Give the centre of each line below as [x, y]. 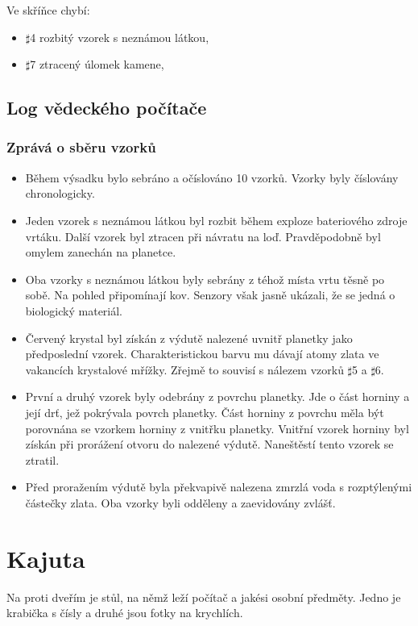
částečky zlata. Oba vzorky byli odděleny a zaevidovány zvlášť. [180, 502]
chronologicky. [60, 193]
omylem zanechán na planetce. [101, 252]
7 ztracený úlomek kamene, [97, 64]
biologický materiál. [74, 310]
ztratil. [42, 459]
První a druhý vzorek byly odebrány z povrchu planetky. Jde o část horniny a [217, 396]
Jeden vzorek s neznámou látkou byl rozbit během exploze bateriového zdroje [216, 220]
